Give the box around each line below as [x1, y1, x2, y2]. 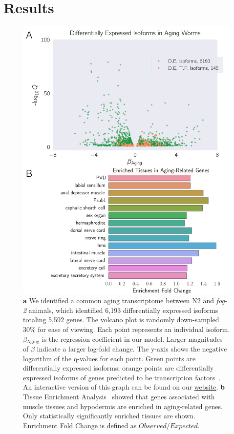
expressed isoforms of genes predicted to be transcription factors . [23, 372, 221, 382]
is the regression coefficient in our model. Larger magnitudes [42, 333, 223, 344]
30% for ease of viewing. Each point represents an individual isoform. [23, 324, 230, 334]
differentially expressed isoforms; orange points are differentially [23, 363, 214, 373]
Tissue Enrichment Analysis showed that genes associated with [23, 392, 215, 402]
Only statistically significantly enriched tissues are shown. [23, 411, 195, 421]
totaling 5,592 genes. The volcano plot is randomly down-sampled [23, 314, 219, 325]
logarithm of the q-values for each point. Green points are [23, 353, 196, 363]
